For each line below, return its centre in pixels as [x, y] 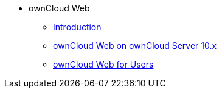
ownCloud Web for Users [103, 64]
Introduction [77, 27]
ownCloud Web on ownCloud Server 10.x [135, 46]
